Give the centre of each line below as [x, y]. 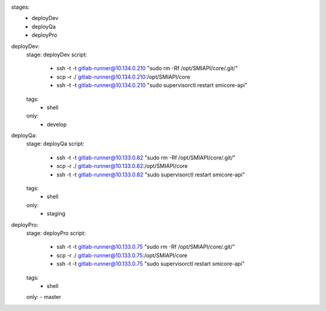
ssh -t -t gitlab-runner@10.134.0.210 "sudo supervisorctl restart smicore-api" [152, 85]
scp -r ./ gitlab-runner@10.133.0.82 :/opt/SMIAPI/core [122, 166]
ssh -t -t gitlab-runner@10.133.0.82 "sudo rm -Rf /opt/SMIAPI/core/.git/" [146, 158]
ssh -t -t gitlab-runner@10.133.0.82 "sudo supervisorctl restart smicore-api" [151, 175]
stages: [21, 7]
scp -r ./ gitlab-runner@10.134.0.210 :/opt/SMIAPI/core [123, 77]
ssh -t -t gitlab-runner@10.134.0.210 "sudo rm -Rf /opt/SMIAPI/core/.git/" [147, 68]
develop [57, 124]
